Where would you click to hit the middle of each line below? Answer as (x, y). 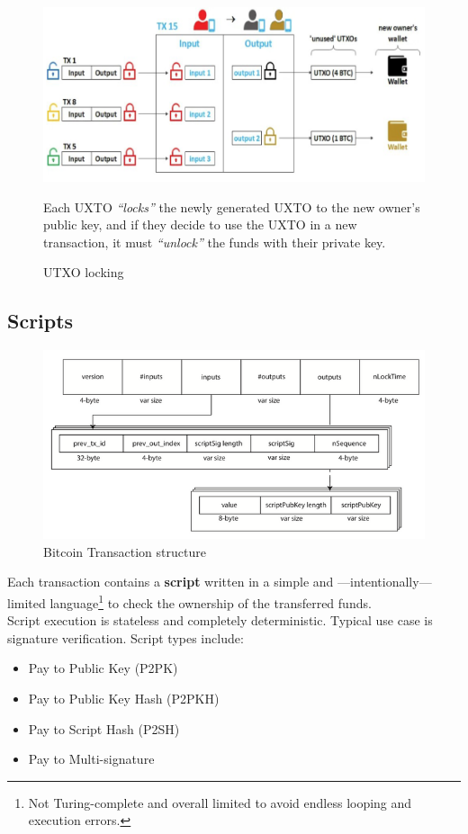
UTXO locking (84, 272)
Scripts (40, 321)
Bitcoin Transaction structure (125, 551)
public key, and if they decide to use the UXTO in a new (200, 224)
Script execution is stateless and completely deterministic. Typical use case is (220, 620)
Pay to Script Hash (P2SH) (104, 728)
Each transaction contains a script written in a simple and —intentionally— (220, 582)
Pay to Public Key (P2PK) (103, 668)
